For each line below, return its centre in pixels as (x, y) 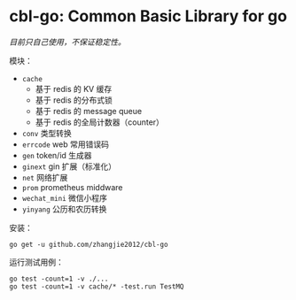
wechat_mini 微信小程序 (65, 197)
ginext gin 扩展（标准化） (69, 166)
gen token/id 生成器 (57, 155)
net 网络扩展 (45, 177)
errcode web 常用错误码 (65, 144)
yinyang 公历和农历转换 (64, 209)
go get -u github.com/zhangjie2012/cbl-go (89, 244)
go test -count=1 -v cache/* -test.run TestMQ (97, 286)
